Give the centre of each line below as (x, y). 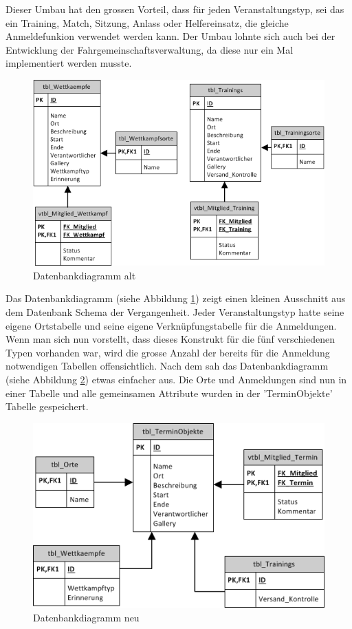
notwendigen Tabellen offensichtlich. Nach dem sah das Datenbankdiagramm (167, 366)
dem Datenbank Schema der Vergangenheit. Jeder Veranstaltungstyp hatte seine (175, 311)
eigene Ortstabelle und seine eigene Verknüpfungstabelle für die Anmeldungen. (171, 325)
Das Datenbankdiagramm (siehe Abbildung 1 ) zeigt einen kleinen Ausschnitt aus (176, 298)
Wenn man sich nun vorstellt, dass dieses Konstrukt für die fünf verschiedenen (170, 339)
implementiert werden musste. (69, 63)
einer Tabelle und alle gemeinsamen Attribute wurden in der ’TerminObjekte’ (169, 393)
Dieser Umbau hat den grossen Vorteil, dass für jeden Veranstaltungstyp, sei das (175, 9)
